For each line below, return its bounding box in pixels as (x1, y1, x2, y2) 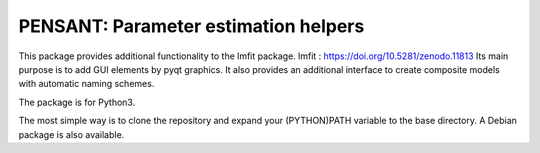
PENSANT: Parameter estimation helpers (18, 15, 365, 37)
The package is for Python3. (18, 96, 136, 108)
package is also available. (18, 128, 125, 140)
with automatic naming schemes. (18, 78, 155, 90)
